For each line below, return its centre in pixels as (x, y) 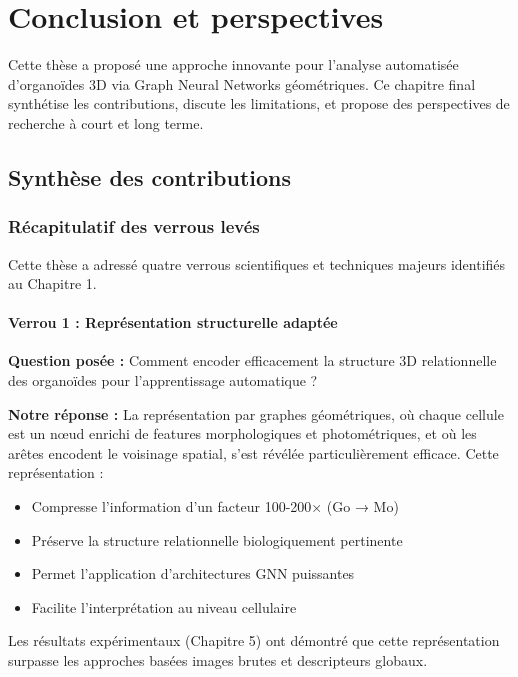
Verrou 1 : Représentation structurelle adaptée (173, 322)
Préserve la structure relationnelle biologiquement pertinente (217, 539)
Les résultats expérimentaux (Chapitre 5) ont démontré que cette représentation (254, 640)
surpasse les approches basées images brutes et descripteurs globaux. (218, 660)
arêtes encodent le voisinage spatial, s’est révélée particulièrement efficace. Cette (253, 452)
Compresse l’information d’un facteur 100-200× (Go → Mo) (215, 506)
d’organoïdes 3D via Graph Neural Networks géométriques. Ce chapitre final (242, 83)
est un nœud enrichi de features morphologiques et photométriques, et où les (242, 433)
